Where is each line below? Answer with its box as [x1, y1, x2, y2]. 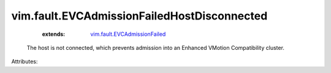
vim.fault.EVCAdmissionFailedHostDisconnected [11, 9, 268, 23]
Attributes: [11, 58, 38, 65]
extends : [42, 30, 66, 38]
